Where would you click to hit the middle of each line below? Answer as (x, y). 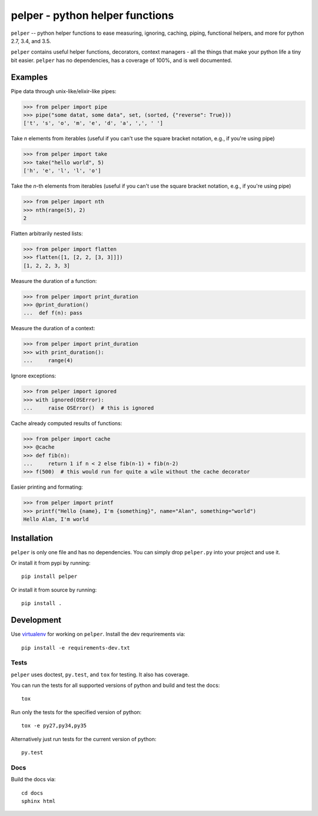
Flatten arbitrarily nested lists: (47, 233)
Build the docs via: (33, 779)
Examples (29, 77)
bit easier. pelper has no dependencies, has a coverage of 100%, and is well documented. (122, 60)
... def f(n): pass (53, 313)
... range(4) (48, 361)
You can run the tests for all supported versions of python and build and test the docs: (115, 685)
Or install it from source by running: (54, 590)
